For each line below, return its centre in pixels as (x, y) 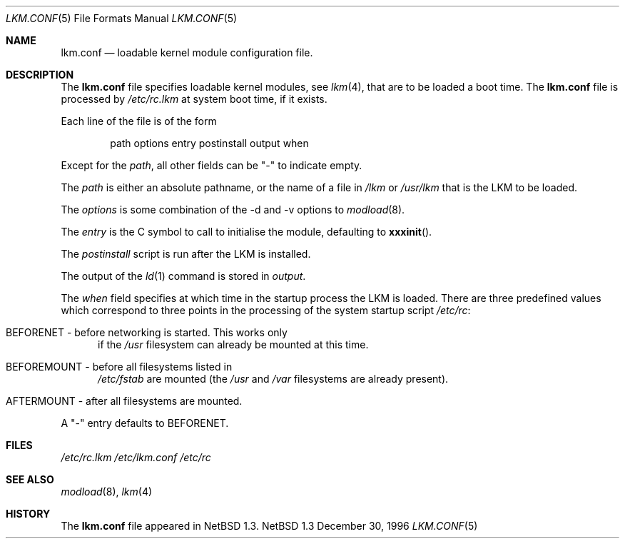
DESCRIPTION (40, 75)
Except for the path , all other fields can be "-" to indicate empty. (212, 165)
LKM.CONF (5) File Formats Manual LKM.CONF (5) (122, 18)
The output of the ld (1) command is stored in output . (183, 276)
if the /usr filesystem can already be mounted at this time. (233, 344)
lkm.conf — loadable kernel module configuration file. (187, 52)
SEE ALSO (30, 479)
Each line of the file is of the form (139, 121)
